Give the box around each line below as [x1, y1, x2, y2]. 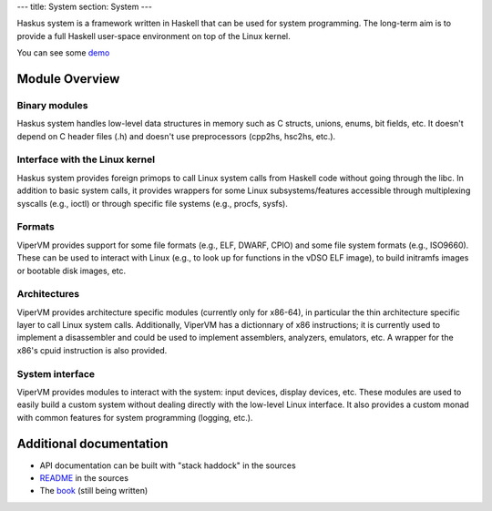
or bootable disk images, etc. [16, 265, 127, 276]
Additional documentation [16, 435, 169, 451]
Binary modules [16, 98, 88, 111]
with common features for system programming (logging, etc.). [16, 412, 253, 423]
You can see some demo [16, 47, 110, 58]
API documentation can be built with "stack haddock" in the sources [39, 460, 296, 471]
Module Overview [16, 71, 120, 87]
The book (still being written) [39, 485, 149, 496]
